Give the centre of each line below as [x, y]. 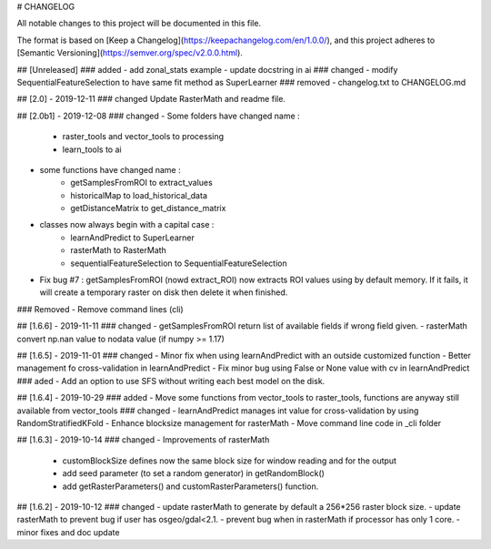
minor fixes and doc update [68, 532]
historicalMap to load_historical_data [139, 195]
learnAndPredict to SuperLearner [132, 238]
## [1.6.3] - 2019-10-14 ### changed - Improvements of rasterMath [143, 440]
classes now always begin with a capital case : [127, 225]
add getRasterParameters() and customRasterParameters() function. [190, 486]
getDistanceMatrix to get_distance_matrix [148, 208]
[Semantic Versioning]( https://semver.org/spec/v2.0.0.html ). [130, 53]
